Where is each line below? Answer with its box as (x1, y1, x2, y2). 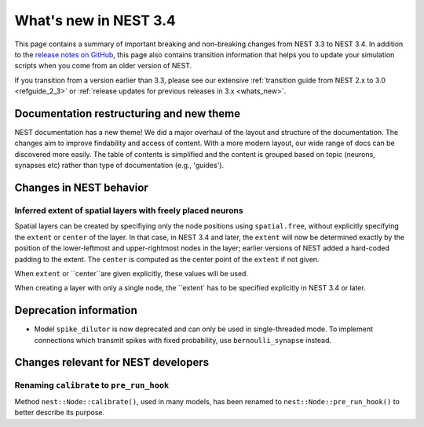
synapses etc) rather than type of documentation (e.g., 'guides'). (14, 161, 224, 170)
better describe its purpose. (14, 408, 105, 418)
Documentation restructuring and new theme (14, 107, 241, 120)
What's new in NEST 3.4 (14, 12, 176, 29)
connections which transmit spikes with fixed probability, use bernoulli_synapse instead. (34, 335, 332, 345)
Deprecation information (14, 304, 137, 317)
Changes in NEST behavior (14, 181, 148, 194)
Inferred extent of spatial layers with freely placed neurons (14, 205, 243, 216)
